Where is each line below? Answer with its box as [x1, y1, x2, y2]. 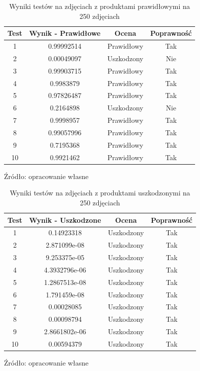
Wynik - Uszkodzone [29, 214, 101, 225]
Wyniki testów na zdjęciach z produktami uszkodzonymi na [9, 187, 191, 198]
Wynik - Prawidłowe [29, 28, 101, 38]
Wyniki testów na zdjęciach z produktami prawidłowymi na [9, 1, 190, 11]
